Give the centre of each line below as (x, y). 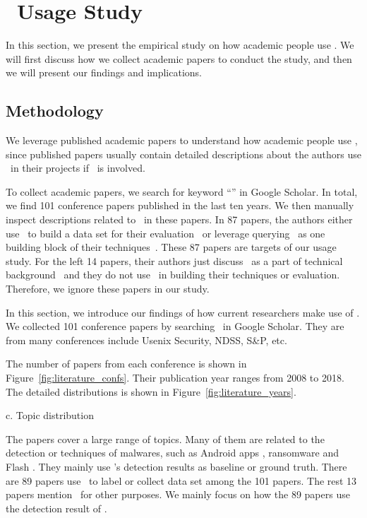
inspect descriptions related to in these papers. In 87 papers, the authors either (179, 219)
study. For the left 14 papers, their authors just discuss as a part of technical (174, 260)
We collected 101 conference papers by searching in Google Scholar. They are (175, 326)
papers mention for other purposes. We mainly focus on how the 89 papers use (178, 494)
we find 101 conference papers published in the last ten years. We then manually (180, 205)
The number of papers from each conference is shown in (126, 364)
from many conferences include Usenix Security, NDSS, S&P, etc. (146, 340)
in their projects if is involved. (78, 168)
